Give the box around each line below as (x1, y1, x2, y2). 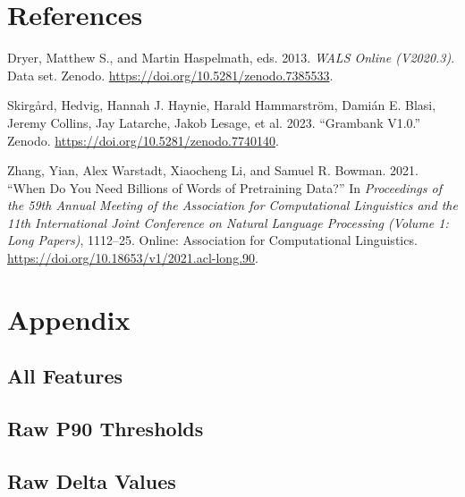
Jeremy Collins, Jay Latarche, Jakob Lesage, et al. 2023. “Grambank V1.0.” (7, 113, 421, 131)
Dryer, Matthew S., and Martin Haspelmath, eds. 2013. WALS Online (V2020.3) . (7, 48, 455, 67)
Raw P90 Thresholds (7, 415, 204, 442)
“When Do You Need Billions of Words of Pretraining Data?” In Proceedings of (7, 178, 442, 197)
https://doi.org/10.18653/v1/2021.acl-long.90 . (7, 248, 258, 267)
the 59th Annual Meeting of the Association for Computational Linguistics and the (7, 196, 458, 215)
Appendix (7, 300, 131, 337)
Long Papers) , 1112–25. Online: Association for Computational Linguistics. (7, 231, 418, 249)
